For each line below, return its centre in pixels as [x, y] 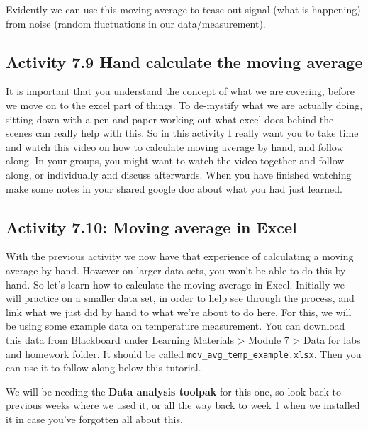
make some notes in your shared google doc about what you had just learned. [174, 188]
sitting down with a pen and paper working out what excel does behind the [170, 119]
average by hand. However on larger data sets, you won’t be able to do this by [176, 270]
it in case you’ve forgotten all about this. [94, 419]
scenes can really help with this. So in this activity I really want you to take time [182, 133]
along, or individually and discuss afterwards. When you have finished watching [179, 174]
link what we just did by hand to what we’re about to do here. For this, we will [179, 312]
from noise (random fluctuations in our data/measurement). [136, 23]
